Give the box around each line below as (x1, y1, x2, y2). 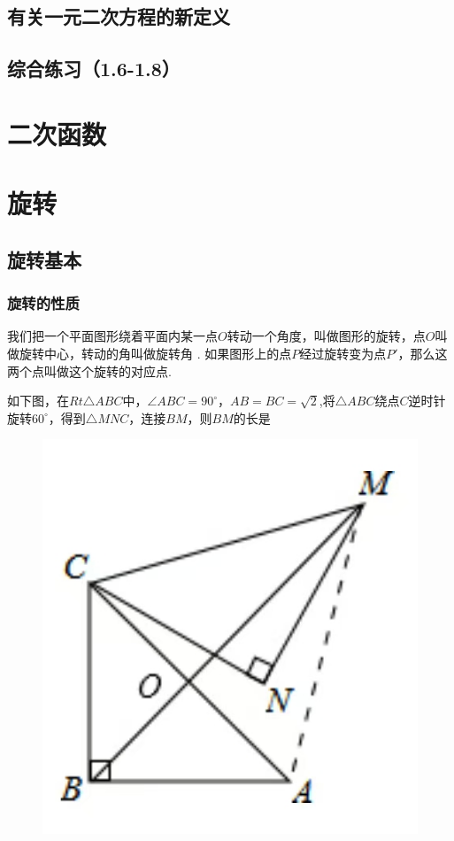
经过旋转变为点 (299, 343, 387, 362)
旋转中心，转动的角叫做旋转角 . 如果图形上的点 (19, 343, 292, 362)
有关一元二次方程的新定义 (7, 3, 230, 30)
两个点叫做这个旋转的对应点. (7, 361, 172, 380)
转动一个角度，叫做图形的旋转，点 (227, 327, 426, 345)
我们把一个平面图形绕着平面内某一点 (7, 327, 218, 345)
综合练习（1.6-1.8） (7, 55, 181, 82)
